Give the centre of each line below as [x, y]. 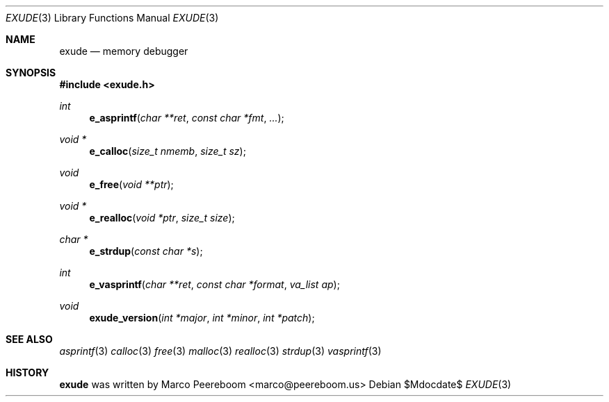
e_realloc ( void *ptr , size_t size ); [162, 218]
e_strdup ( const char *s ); [146, 251]
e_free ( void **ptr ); [131, 184]
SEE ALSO [29, 339]
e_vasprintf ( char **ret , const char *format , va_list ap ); [214, 284]
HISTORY [27, 372]
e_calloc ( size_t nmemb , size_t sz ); [168, 151]
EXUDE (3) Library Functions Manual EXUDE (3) [112, 18]
